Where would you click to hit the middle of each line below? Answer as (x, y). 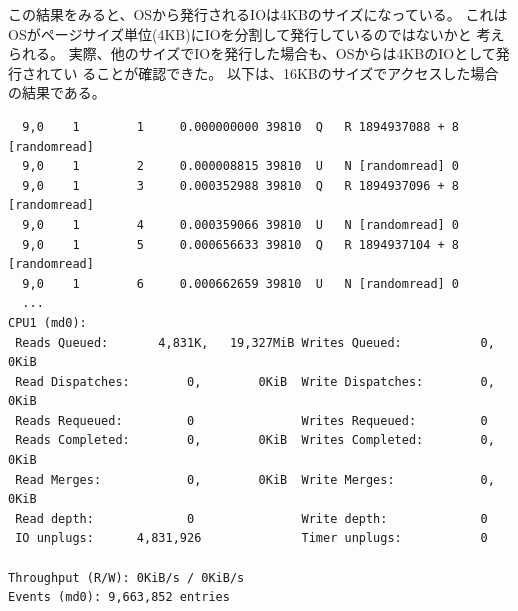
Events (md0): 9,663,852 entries (119, 597)
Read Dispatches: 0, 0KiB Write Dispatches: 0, (255, 381)
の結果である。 (57, 92)
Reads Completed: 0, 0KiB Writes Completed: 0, (255, 440)
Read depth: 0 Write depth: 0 (251, 518)
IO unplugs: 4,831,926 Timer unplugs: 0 (251, 538)
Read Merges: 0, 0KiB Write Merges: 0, (255, 479)
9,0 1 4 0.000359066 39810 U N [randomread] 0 (241, 224)
